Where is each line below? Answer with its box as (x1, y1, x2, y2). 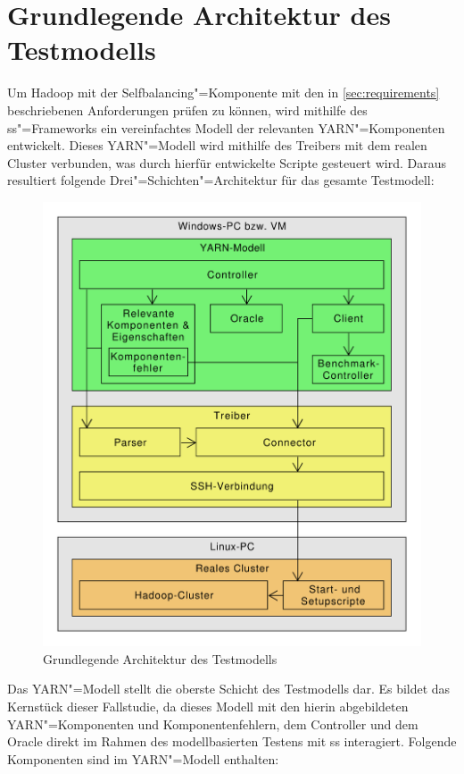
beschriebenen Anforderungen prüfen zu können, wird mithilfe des (7, 100, 368, 119)
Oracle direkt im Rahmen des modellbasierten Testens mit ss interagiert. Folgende (7, 732, 457, 751)
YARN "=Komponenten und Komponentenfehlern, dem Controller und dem (7, 714, 418, 733)
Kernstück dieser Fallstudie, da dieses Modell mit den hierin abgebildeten (7, 696, 409, 715)
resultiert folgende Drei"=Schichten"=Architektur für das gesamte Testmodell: (7, 171, 435, 189)
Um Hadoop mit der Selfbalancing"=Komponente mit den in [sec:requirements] (7, 83, 440, 102)
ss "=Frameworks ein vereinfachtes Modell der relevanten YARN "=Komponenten (7, 118, 445, 137)
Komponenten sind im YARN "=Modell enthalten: (7, 749, 279, 768)
